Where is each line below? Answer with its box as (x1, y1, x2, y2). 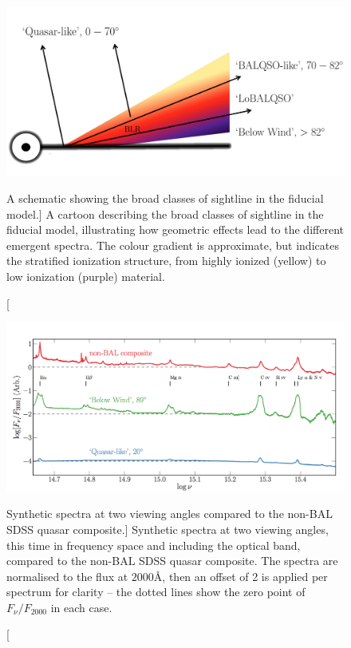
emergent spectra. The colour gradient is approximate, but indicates (6, 236, 339, 253)
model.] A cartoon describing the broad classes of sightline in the (6, 205, 324, 222)
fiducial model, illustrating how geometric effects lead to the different (6, 221, 344, 238)
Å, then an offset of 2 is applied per (153, 567, 328, 584)
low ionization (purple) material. (6, 267, 165, 284)
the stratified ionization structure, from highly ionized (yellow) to (6, 252, 326, 269)
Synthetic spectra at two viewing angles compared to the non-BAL (6, 505, 333, 522)
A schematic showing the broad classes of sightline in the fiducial (6, 190, 324, 206)
